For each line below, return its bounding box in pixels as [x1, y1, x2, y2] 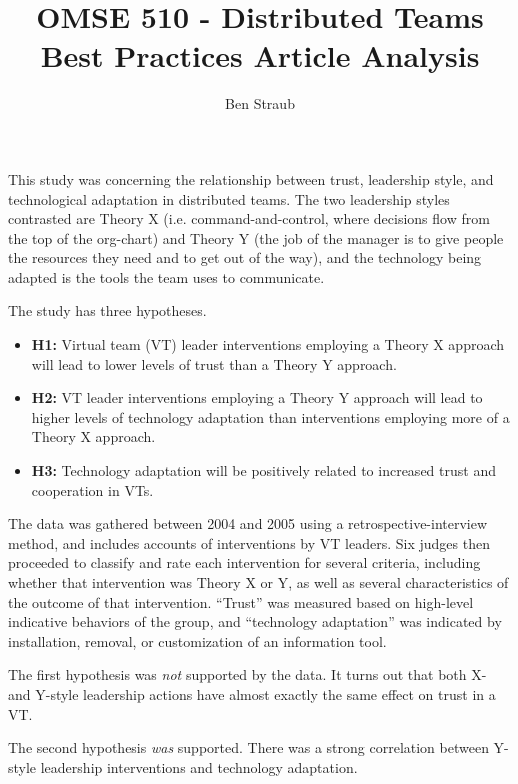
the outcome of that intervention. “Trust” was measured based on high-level [8, 591, 474, 612]
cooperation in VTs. [31, 479, 154, 500]
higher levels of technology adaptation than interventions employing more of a [31, 406, 510, 427]
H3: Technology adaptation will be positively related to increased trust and [31, 460, 496, 481]
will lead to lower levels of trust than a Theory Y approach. [31, 353, 397, 374]
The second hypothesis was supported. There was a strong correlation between [8, 737, 489, 758]
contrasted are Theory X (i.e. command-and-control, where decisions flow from [8, 208, 490, 229]
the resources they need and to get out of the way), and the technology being [8, 247, 482, 268]
